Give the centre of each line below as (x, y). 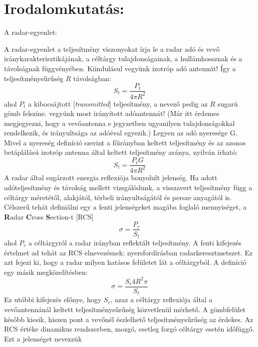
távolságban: (92, 78)
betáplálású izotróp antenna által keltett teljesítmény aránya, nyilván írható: (121, 152)
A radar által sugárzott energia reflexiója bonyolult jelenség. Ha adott (111, 177)
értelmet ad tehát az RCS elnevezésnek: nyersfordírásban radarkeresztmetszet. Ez (128, 252)
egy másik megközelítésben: (46, 272)
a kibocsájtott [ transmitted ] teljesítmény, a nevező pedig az (118, 103)
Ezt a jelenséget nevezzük (43, 338)
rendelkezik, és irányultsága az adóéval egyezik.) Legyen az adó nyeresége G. (121, 133)
